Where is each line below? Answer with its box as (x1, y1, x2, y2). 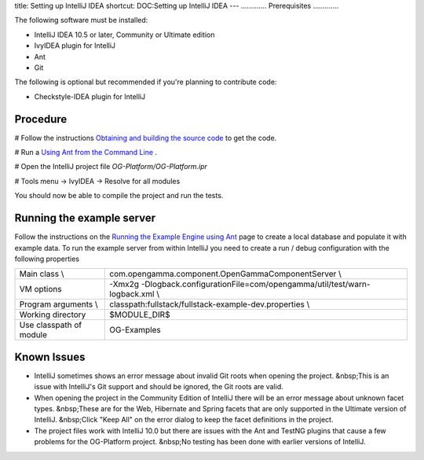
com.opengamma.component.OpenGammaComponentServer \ (109, 268, 342, 279)
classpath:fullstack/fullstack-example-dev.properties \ (109, 299, 310, 310)
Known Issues (14, 350, 86, 363)
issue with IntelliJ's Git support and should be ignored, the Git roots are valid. (34, 382, 283, 392)
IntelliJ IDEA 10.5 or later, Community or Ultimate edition (34, 30, 215, 39)
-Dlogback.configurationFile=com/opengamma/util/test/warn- (141, 279, 371, 290)
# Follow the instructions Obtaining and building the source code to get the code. (14, 133, 277, 142)
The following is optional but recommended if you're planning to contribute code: (14, 77, 277, 86)
